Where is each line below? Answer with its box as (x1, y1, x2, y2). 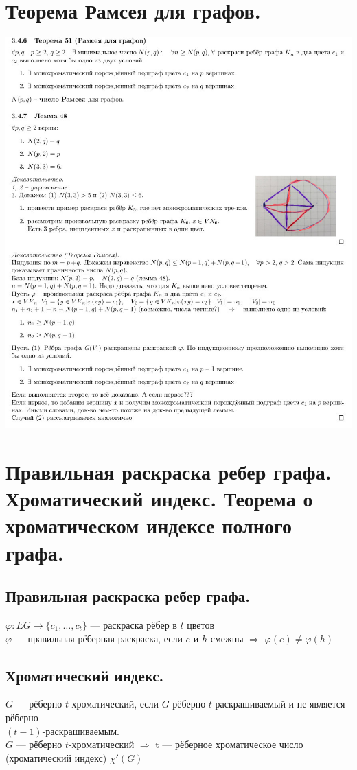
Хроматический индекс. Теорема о (5, 485, 313, 513)
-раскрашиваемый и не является (211, 697, 345, 711)
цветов (187, 617, 215, 631)
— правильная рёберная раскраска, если (14, 631, 183, 645)
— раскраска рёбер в (90, 617, 177, 631)
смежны (210, 631, 244, 645)
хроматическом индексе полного (5, 511, 292, 539)
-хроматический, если (68, 697, 159, 711)
